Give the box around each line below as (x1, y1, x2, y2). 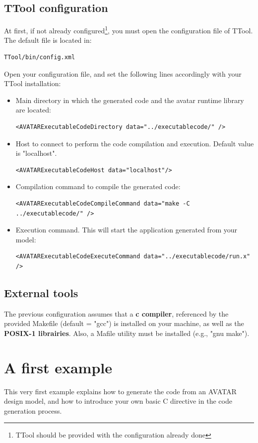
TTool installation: (4, 78, 61, 89)
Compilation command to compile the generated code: (15, 181, 181, 192)
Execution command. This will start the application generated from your (15, 224, 237, 235)
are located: (15, 105, 52, 115)
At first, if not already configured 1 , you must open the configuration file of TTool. (4, 24, 253, 35)
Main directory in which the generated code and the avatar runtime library (15, 95, 244, 105)
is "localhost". (15, 148, 57, 158)
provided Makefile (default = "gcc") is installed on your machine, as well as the (4, 318, 244, 329)
